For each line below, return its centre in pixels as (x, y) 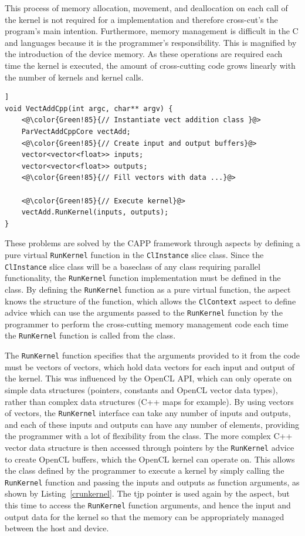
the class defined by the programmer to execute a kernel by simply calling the (145, 470)
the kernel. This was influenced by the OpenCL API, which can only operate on (148, 378)
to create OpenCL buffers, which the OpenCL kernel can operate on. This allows (150, 459)
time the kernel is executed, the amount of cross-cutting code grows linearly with (150, 65)
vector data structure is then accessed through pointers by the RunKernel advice (150, 447)
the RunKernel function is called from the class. (90, 335)
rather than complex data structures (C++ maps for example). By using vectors (149, 401)
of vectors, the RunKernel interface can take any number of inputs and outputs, (148, 413)
